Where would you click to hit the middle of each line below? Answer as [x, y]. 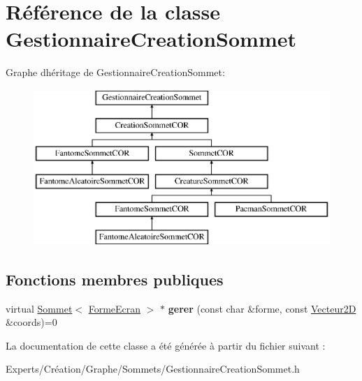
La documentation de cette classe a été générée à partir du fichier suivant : [166, 345]
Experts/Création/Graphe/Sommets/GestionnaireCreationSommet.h [153, 369]
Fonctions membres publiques [115, 279]
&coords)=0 [31, 322]
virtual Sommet [39, 308]
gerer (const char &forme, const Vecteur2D [262, 308]
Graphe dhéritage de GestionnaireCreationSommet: [115, 72]
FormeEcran [115, 308]
